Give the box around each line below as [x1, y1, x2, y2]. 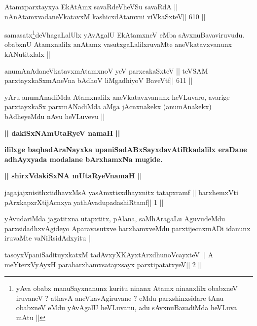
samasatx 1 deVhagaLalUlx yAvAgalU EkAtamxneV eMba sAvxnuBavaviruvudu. [4, 28, 245, 40]
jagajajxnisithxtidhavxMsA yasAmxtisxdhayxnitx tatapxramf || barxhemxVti [4, 187, 238, 197]
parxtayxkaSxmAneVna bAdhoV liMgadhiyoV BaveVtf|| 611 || [4, 75, 193, 85]
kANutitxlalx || [4, 49, 50, 59]
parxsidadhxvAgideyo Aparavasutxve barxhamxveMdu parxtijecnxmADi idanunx [4, 223, 251, 233]
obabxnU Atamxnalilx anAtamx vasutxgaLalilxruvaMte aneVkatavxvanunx [4, 39, 232, 49]
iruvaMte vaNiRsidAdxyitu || [4, 233, 92, 243]
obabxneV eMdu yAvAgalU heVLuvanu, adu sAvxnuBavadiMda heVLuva [16, 302, 237, 313]
